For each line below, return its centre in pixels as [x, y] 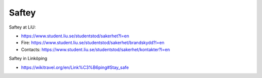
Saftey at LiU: [22, 27]
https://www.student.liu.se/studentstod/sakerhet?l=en [75, 36]
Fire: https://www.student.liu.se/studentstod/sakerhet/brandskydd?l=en [93, 43]
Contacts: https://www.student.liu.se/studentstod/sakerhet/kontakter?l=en [95, 49]
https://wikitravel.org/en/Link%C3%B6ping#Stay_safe [75, 67]
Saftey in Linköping [28, 59]
